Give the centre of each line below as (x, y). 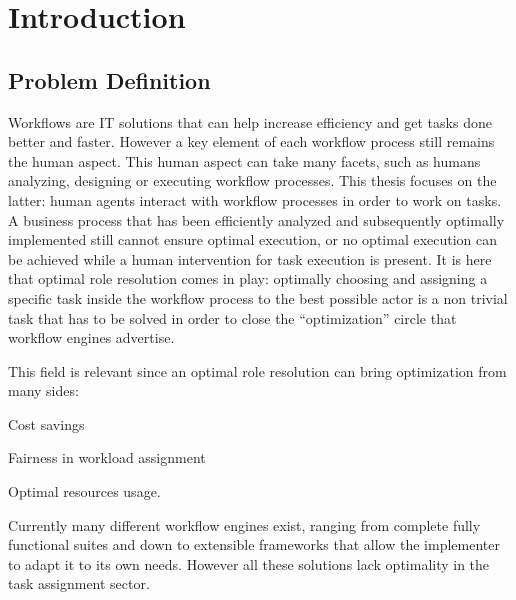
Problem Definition (109, 79)
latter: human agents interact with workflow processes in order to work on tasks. (255, 199)
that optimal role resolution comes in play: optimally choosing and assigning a (248, 278)
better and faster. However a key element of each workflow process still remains (251, 141)
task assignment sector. (79, 583)
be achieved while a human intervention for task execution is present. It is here (250, 258)
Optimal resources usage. (84, 491)
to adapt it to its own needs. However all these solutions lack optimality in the (249, 563)
